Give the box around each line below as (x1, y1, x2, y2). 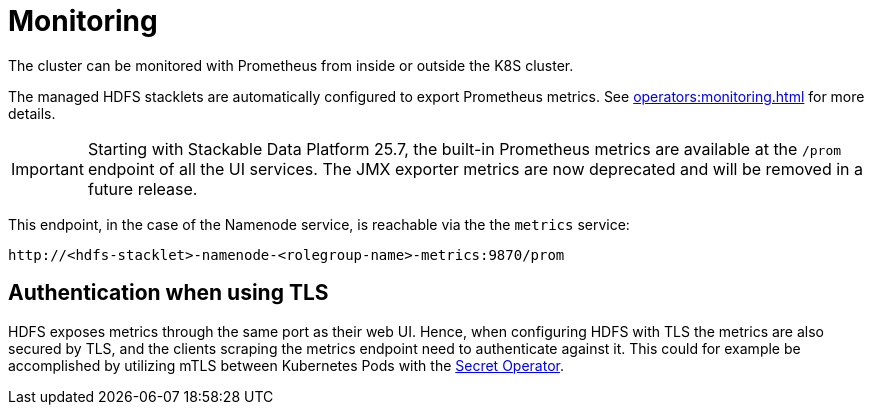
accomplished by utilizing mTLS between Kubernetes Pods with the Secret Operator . (8, 356, 564, 374)
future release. (87, 178, 198, 199)
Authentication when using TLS (8, 280, 329, 306)
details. (8, 104, 56, 122)
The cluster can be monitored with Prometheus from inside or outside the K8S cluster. (8, 56, 574, 74)
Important (11, 158, 84, 179)
